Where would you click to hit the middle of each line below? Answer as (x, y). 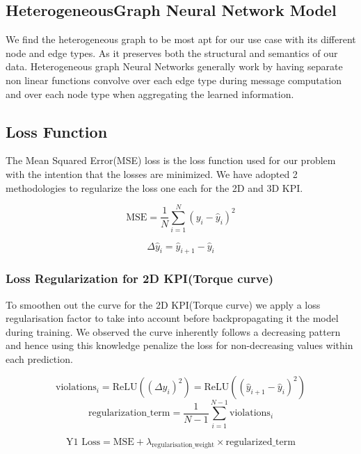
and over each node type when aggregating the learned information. (150, 94)
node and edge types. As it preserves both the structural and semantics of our (172, 52)
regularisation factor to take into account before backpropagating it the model (172, 318)
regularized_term (260, 442)
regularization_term (129, 413)
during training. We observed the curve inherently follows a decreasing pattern (173, 331)
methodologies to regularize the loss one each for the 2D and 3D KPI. (154, 187)
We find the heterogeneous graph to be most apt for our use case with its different (181, 39)
